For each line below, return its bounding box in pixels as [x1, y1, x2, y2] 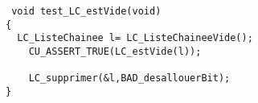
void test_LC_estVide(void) [11, 6, 162, 17]
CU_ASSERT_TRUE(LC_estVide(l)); [28, 45, 202, 57]
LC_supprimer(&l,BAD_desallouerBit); [28, 72, 231, 84]
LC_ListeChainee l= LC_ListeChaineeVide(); [17, 32, 253, 44]
